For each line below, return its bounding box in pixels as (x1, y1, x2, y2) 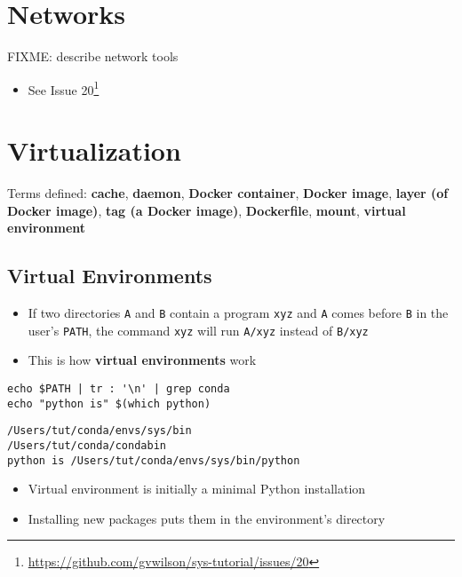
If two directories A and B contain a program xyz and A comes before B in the (28, 304, 449, 322)
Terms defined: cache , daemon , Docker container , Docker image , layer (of (7, 184, 449, 202)
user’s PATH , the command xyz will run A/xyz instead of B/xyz (28, 320, 369, 339)
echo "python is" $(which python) (7, 397, 211, 410)
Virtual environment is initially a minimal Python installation (28, 479, 366, 498)
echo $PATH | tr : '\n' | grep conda (7, 382, 230, 395)
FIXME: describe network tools (7, 47, 179, 66)
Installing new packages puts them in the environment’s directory (28, 509, 386, 527)
